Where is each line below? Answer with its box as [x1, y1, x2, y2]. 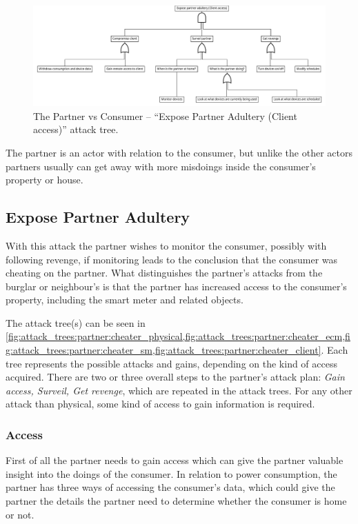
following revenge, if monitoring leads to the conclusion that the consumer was [6, 252, 338, 266]
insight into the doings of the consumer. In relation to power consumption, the [6, 466, 337, 481]
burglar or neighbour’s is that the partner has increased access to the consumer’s [6, 279, 347, 293]
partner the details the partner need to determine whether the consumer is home [6, 494, 347, 508]
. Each [321, 343, 348, 357]
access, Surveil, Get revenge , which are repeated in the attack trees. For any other [6, 383, 352, 397]
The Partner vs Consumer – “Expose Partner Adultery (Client [33, 108, 297, 123]
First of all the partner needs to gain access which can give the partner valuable [6, 453, 344, 467]
